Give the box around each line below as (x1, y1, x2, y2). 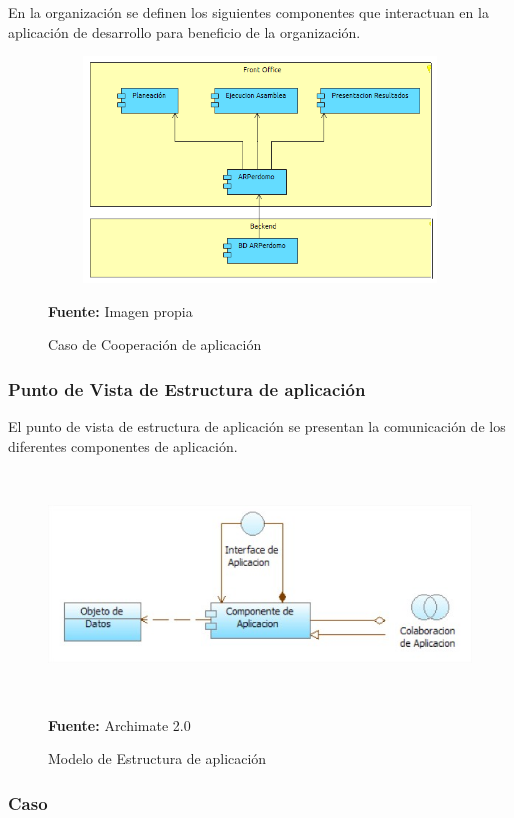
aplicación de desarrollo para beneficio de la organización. (8, 21, 361, 42)
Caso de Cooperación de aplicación (48, 334, 262, 355)
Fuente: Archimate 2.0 (48, 714, 191, 735)
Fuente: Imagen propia (48, 300, 193, 321)
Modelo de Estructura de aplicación (48, 748, 267, 769)
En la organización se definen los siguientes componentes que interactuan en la (8, 2, 489, 22)
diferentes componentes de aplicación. (8, 435, 238, 456)
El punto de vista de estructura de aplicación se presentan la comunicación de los (8, 415, 506, 436)
